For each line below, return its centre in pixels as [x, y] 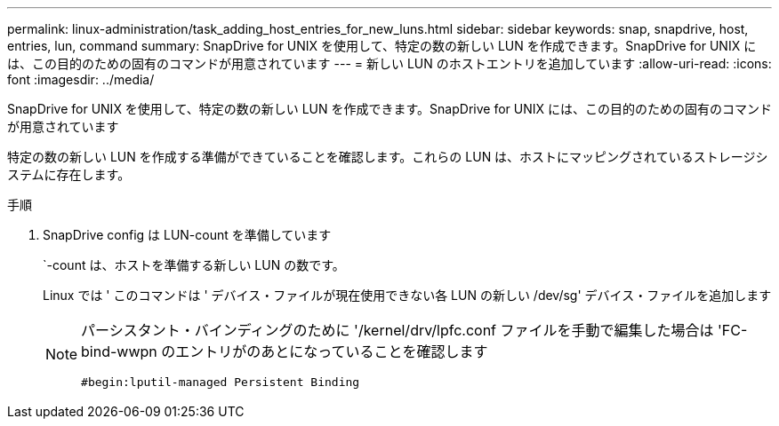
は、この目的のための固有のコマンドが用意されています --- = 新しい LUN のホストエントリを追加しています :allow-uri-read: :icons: [389, 63]
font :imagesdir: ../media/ [81, 79]
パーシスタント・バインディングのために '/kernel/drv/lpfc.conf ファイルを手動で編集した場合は [398, 330]
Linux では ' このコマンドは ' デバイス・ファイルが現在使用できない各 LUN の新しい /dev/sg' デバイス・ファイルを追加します [407, 295]
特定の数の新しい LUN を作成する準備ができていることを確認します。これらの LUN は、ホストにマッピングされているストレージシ [388, 157]
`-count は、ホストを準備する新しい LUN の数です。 [194, 265]
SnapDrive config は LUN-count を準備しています [187, 235]
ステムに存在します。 [69, 174]
